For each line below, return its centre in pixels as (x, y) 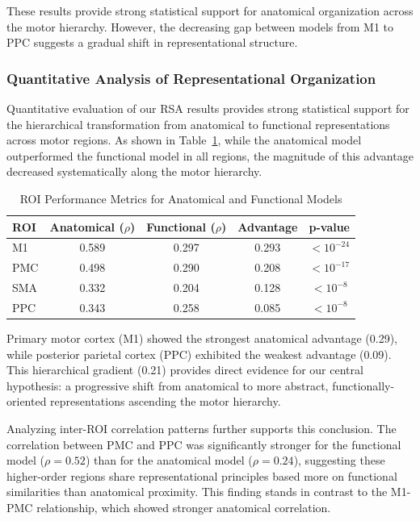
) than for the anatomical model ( (169, 460)
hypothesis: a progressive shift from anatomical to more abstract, (168, 385)
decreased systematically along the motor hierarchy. (134, 171)
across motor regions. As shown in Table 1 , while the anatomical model (184, 140)
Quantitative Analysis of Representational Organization (191, 78)
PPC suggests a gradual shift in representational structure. (152, 42)
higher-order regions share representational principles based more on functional (202, 475)
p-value (329, 226)
